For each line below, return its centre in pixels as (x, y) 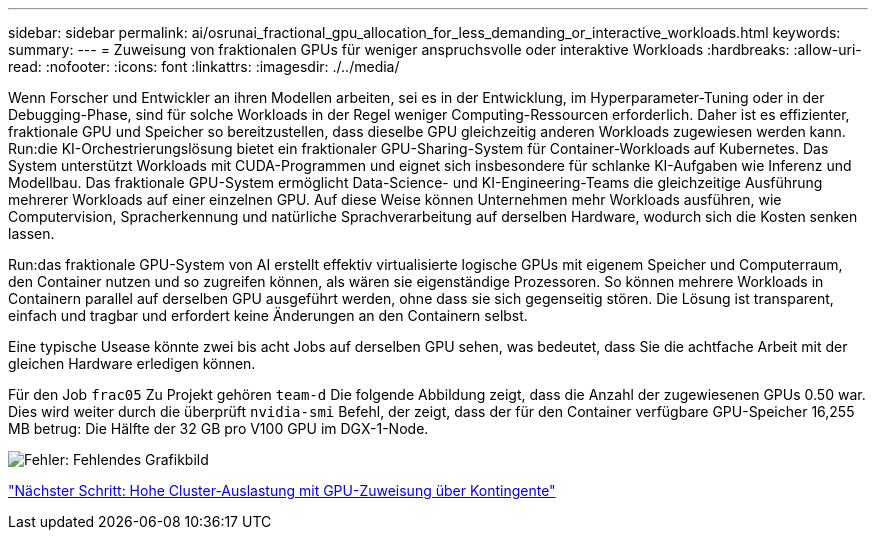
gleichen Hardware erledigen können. (132, 363)
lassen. (31, 233)
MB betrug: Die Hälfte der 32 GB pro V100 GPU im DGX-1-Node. (218, 428)
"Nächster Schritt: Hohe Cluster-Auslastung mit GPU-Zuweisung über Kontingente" (282, 490)
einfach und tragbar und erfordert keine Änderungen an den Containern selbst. (268, 315)
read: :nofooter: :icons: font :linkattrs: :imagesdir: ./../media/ (204, 66)
